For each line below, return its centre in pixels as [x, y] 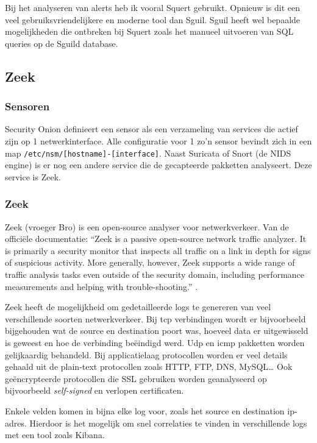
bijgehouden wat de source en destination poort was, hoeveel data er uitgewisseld [157, 331]
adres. [16, 423]
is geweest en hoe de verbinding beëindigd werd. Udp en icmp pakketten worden [155, 342]
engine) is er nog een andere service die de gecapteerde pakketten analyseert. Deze [158, 165]
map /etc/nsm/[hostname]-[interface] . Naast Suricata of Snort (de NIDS [148, 153]
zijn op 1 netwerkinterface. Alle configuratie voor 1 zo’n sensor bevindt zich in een [158, 140]
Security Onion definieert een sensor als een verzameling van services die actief [151, 129]
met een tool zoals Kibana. [55, 435]
